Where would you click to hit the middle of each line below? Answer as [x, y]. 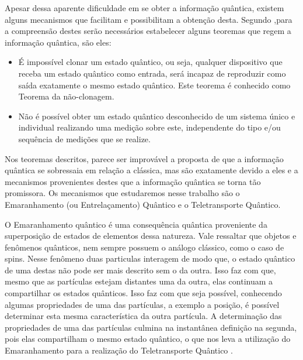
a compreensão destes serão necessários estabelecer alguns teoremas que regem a [148, 31]
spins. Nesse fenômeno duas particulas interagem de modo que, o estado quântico [150, 258]
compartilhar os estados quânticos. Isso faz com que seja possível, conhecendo [143, 293]
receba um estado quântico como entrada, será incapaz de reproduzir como [152, 73]
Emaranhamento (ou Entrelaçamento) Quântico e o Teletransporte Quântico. [143, 204]
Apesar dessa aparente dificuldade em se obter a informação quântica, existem [144, 8]
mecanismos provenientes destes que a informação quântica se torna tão [133, 181]
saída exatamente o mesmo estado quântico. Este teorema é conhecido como [154, 85]
